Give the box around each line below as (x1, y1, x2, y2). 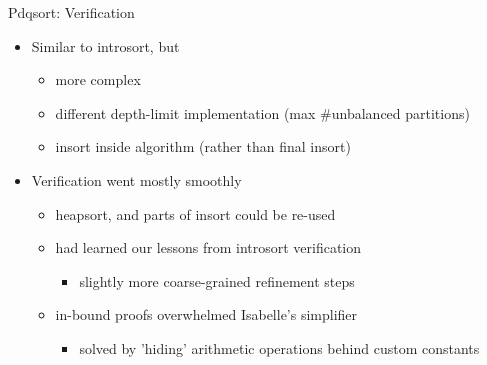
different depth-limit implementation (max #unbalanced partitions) (55, 102, 470, 123)
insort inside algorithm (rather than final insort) (55, 136, 351, 157)
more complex (55, 69, 141, 90)
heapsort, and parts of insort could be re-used (55, 203, 336, 224)
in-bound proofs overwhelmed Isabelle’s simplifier (55, 304, 358, 325)
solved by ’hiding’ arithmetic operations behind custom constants (79, 337, 480, 358)
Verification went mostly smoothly (31, 169, 242, 190)
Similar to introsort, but (31, 35, 180, 56)
